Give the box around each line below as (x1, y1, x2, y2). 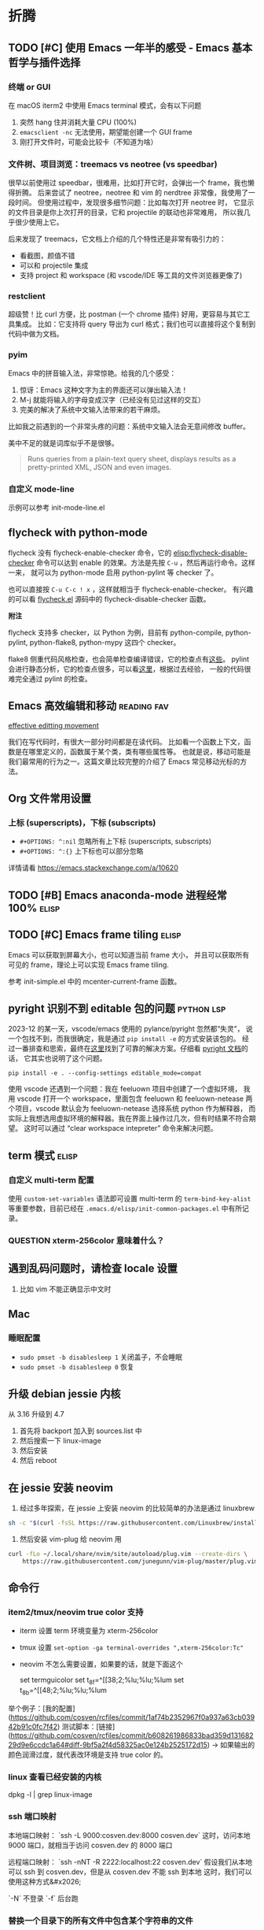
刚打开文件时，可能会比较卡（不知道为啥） (19, 137, 158, 146)
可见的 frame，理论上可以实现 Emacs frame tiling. (8, 960, 169, 969)
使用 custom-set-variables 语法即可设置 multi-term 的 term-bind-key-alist (8, 1194, 251, 1203)
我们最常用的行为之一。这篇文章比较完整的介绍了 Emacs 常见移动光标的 (8, 757, 240, 766)
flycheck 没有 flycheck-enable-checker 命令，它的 (8, 548, 172, 558)
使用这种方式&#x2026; (8, 1876, 82, 1886)
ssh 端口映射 (8, 1811, 57, 1822)
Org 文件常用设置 (8, 792, 92, 806)
